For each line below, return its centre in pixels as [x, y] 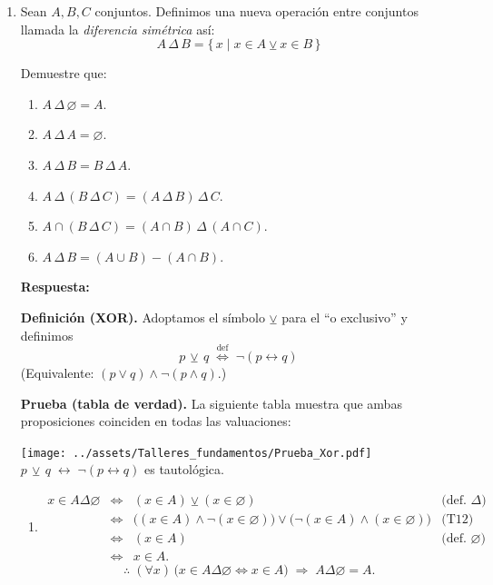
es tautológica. [184, 469]
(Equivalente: [57, 372]
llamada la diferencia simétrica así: [118, 29]
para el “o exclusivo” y [345, 317]
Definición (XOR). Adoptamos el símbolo [143, 317]
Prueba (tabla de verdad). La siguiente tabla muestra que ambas [211, 403]
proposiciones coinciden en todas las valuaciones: [156, 421]
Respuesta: [55, 287]
